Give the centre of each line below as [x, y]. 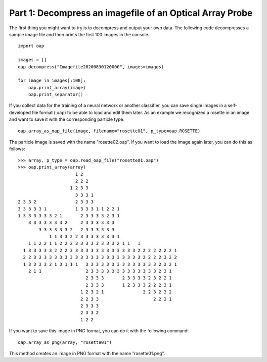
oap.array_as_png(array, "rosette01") [65, 342]
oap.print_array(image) [57, 87]
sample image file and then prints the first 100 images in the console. [79, 34]
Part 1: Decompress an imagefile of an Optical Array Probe [131, 13]
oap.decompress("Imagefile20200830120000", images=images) [91, 67]
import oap [31, 46]
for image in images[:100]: [52, 81]
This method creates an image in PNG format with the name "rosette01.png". [87, 353]
